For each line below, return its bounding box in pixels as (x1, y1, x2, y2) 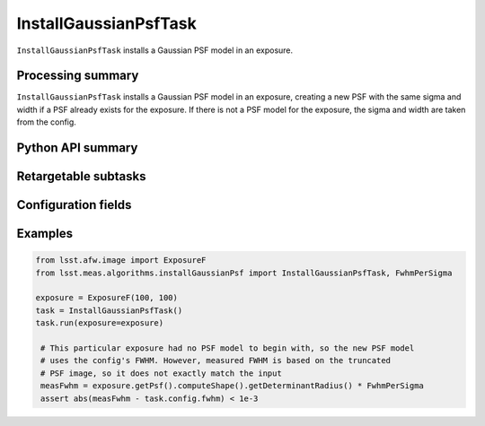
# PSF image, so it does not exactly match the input (40, 368, 282, 378)
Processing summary (16, 68, 139, 83)
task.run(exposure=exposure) (35, 318, 164, 328)
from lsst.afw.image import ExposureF (35, 256, 207, 265)
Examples (16, 226, 74, 241)
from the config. (16, 117, 76, 127)
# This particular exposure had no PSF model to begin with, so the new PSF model (40, 343, 415, 353)
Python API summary (16, 140, 138, 156)
